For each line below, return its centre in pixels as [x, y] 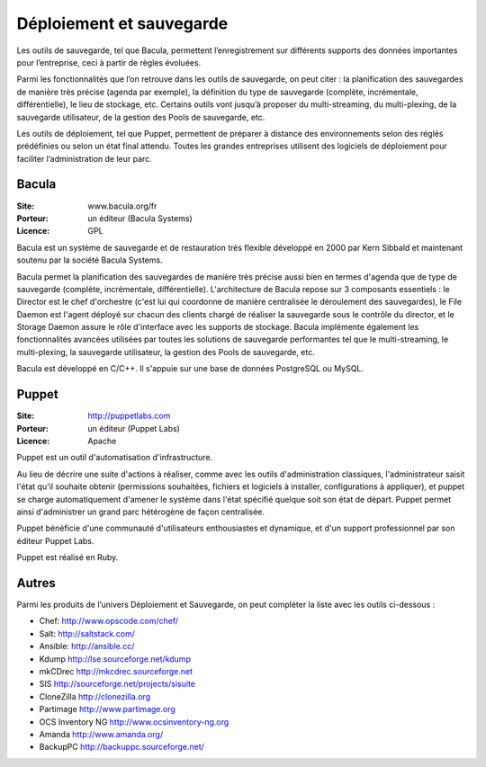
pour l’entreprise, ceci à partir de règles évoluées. [109, 62]
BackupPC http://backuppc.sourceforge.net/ [121, 747]
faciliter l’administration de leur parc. [84, 158]
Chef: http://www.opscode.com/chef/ [109, 621]
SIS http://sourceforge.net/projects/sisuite [117, 684]
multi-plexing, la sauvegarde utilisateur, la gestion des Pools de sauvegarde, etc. [166, 352]
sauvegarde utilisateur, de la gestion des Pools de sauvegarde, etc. [141, 117]
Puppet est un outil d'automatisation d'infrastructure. [115, 458]
